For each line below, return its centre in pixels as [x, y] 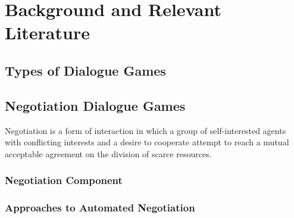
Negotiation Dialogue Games [95, 105]
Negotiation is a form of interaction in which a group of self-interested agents [146, 130]
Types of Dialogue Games [85, 70]
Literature [47, 32]
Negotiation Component [64, 180]
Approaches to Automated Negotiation [100, 208]
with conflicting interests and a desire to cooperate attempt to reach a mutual [147, 142]
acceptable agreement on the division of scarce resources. [108, 153]
